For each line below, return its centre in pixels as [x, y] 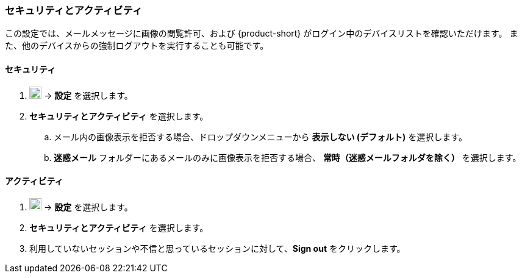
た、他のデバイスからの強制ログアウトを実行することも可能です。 [137, 46]
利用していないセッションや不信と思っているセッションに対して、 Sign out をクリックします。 [217, 248]
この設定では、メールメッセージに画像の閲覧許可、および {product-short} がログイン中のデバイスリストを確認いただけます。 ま [262, 34]
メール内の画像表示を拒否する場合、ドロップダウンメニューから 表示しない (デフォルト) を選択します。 [260, 137]
